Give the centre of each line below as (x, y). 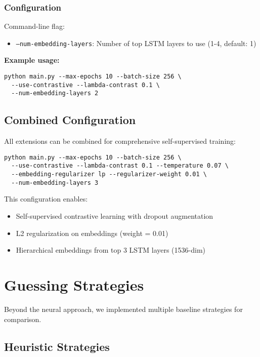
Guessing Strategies (74, 285)
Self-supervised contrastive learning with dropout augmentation (115, 216)
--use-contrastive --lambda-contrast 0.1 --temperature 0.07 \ (120, 166)
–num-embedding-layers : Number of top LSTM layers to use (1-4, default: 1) (136, 43)
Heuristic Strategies (57, 346)
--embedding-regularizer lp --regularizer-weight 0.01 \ (109, 174)
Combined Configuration (70, 120)
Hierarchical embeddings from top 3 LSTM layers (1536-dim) (111, 250)
